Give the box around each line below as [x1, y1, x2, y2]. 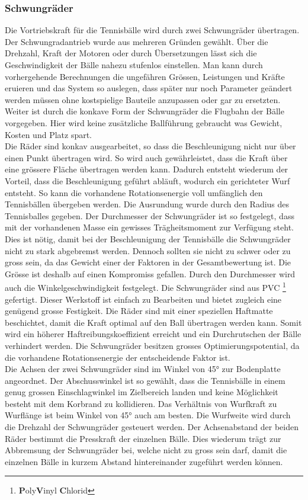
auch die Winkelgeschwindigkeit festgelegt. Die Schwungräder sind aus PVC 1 [5, 280, 286, 293]
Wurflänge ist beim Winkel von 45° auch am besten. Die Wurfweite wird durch [5, 409, 291, 421]
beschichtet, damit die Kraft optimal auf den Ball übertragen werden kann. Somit [5, 316, 302, 328]
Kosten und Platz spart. [5, 128, 92, 140]
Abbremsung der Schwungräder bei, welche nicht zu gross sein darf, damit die [5, 444, 287, 456]
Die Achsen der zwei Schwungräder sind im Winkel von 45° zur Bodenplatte [5, 363, 281, 375]
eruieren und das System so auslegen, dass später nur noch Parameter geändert [5, 82, 293, 94]
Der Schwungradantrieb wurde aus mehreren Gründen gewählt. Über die [5, 35, 268, 47]
